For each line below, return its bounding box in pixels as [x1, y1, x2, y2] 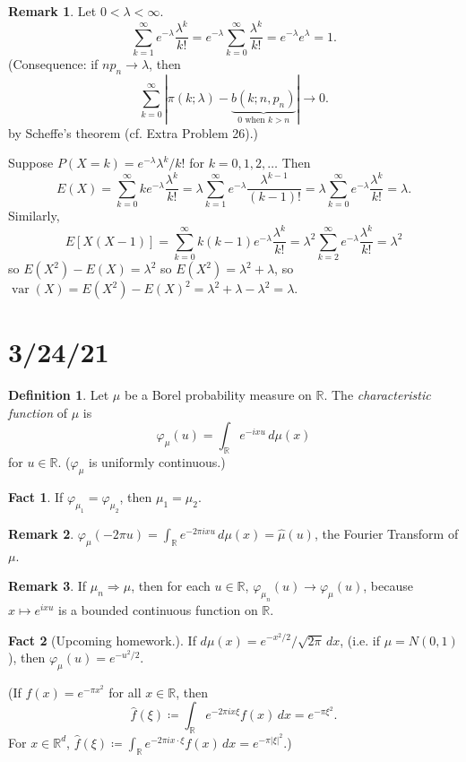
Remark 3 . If [8, 576, 87, 595]
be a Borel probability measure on [124, 385, 312, 404]
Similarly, [8, 206, 60, 225]
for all [108, 682, 142, 701]
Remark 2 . [8, 524, 74, 542]
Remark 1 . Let [8, 2, 97, 20]
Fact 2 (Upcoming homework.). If [8, 630, 196, 649]
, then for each [131, 576, 211, 595]
